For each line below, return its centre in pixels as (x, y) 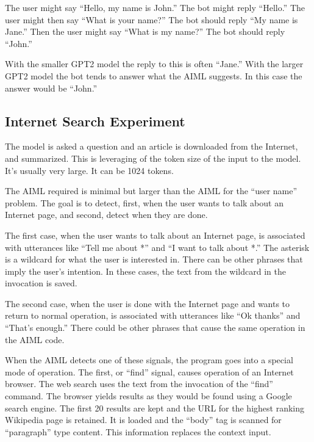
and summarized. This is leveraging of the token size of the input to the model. (153, 158)
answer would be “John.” (51, 88)
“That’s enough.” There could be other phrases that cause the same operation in (155, 328)
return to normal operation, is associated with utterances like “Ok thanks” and (153, 315)
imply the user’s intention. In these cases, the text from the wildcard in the (145, 271)
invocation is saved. (41, 283)
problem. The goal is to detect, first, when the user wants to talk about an (144, 202)
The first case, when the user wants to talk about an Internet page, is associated (155, 235)
